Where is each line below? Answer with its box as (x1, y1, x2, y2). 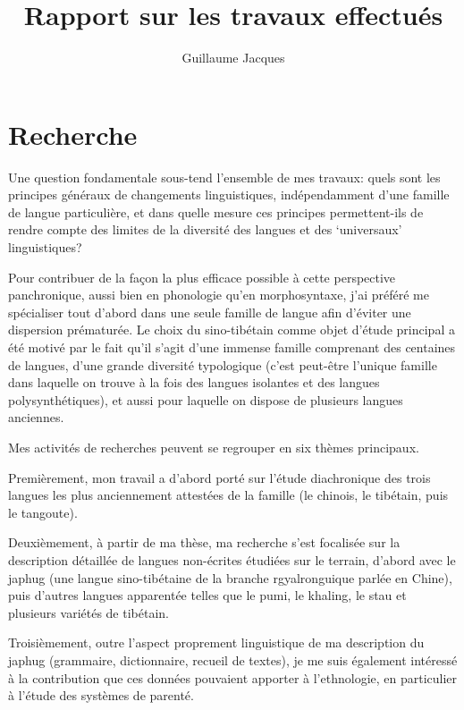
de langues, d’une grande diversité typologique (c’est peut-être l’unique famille (8, 355, 437, 374)
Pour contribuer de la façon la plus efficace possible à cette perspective (8, 267, 396, 286)
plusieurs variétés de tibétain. (8, 603, 169, 621)
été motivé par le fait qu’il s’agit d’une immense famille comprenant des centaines (8, 338, 456, 356)
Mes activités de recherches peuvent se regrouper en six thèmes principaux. (8, 437, 419, 456)
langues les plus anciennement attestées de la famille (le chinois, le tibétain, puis (8, 486, 449, 504)
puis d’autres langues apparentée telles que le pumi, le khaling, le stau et (8, 586, 407, 604)
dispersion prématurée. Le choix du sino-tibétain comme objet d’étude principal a (8, 320, 455, 339)
